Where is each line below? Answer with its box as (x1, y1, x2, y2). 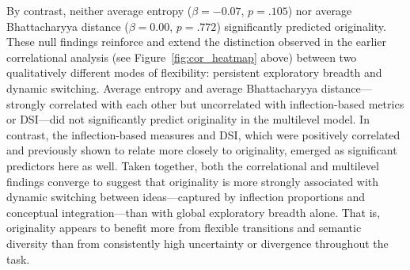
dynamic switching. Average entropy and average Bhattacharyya (6, 79, 318, 96)
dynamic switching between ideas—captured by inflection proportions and (6, 188, 366, 205)
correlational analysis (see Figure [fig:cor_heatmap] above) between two (6, 48, 357, 65)
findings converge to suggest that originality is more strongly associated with (6, 173, 379, 189)
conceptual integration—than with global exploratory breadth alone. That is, (6, 203, 381, 220)
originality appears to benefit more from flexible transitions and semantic (6, 219, 362, 236)
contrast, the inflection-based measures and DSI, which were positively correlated (6, 126, 401, 143)
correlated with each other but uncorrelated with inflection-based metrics (49, 95, 404, 112)
